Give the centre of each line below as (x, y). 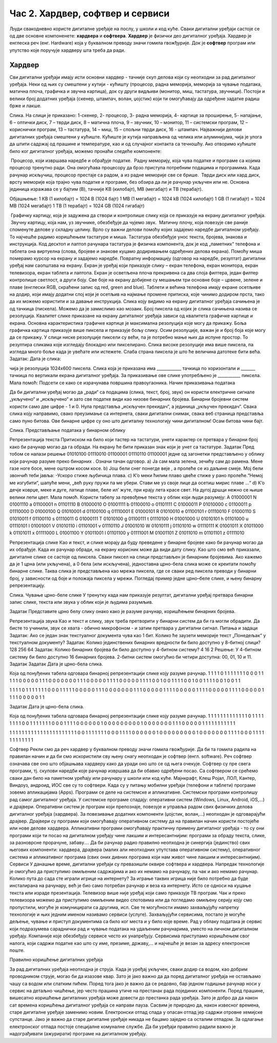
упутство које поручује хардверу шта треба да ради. (67, 50)
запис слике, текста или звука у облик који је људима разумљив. (81, 602)
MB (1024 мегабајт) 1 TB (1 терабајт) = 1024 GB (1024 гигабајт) (77, 206)
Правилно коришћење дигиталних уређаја (56, 960)
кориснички (23, 130)
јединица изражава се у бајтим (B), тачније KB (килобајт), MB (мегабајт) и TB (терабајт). (106, 189)
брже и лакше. (26, 106)
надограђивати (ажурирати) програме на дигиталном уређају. (78, 1034)
